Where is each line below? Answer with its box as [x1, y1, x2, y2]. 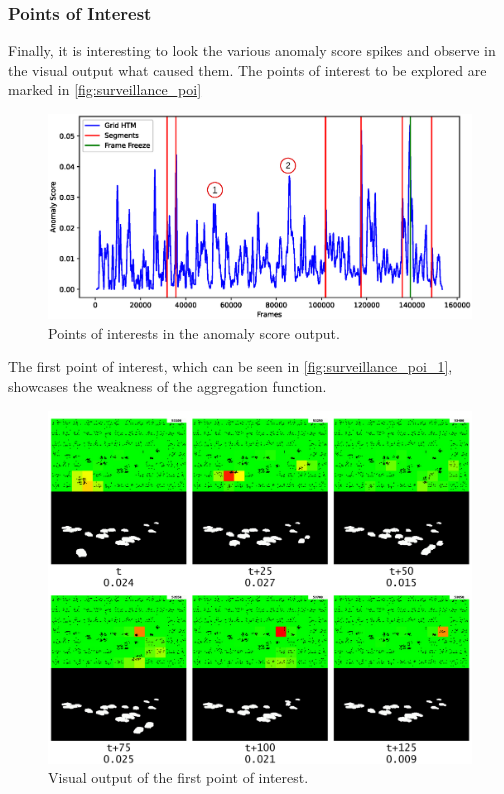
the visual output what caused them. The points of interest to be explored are [8, 59, 487, 80]
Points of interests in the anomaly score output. [48, 322, 340, 343]
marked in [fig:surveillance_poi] [8, 79, 202, 100]
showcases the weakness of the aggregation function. [8, 375, 327, 396]
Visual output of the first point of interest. [48, 767, 309, 788]
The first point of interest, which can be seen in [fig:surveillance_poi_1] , [8, 356, 453, 377]
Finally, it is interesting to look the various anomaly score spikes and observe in [8, 40, 496, 61]
